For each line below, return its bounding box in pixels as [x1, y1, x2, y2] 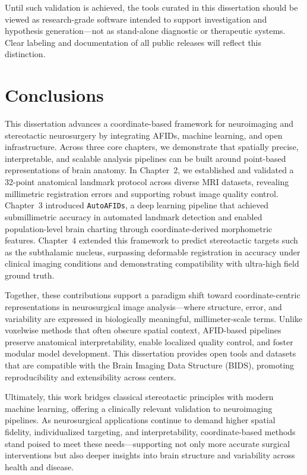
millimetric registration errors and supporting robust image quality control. [5, 187, 278, 199]
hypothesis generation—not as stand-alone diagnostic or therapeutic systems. [5, 24, 286, 37]
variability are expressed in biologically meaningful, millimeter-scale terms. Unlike [5, 312, 303, 324]
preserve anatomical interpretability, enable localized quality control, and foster [5, 335, 293, 348]
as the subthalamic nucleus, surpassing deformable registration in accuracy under [5, 245, 300, 258]
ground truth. [5, 268, 55, 281]
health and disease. [5, 460, 74, 473]
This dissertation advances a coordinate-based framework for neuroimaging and [5, 117, 293, 130]
